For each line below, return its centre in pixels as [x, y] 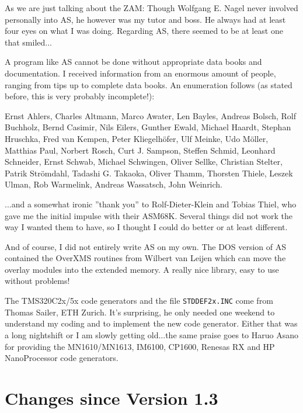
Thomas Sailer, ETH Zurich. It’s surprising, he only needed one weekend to [140, 312]
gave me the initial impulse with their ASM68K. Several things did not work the [149, 215]
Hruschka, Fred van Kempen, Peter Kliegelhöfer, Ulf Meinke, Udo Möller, [137, 138]
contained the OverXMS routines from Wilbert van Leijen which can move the [145, 258]
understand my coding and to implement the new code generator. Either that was [151, 323]
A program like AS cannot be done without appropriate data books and [133, 62]
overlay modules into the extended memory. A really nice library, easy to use [142, 269]
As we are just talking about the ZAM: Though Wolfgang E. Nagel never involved [151, 8]
